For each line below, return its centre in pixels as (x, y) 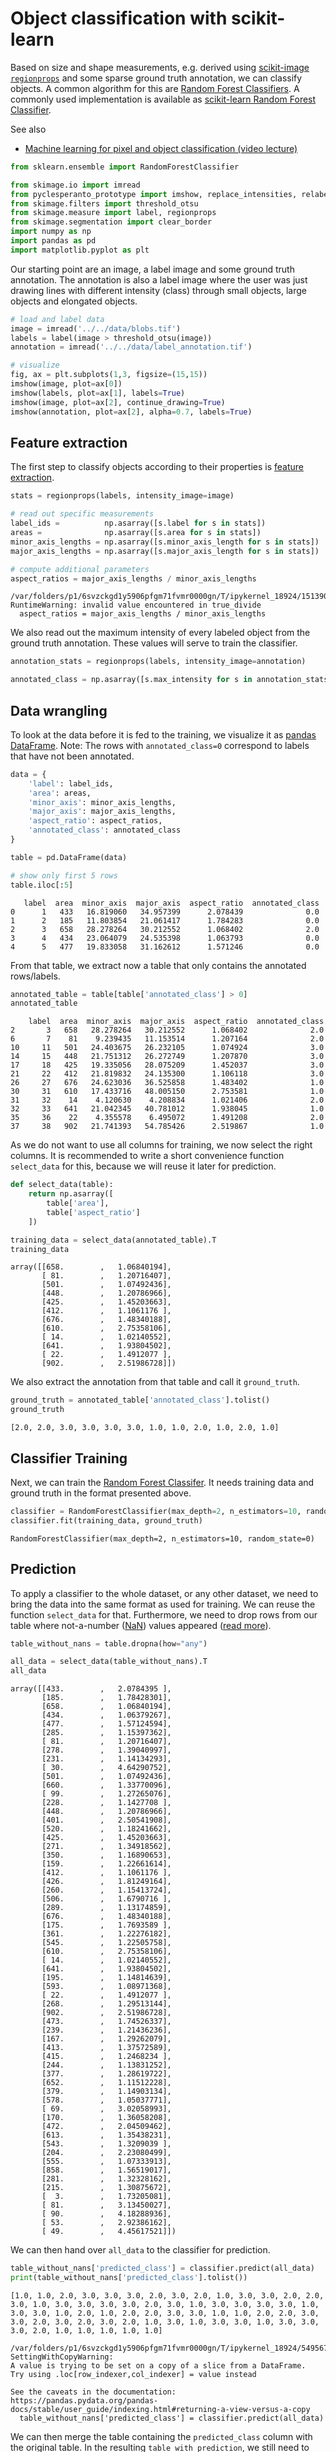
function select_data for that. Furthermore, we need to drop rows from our (164, 1614)
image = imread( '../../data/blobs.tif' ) (96, 328)
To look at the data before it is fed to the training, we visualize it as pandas (163, 734)
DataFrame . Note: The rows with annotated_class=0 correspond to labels (160, 745)
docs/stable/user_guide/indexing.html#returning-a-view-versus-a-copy (160, 2409)
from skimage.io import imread (75, 185)
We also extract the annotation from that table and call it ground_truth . (155, 1382)
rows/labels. (35, 976)
